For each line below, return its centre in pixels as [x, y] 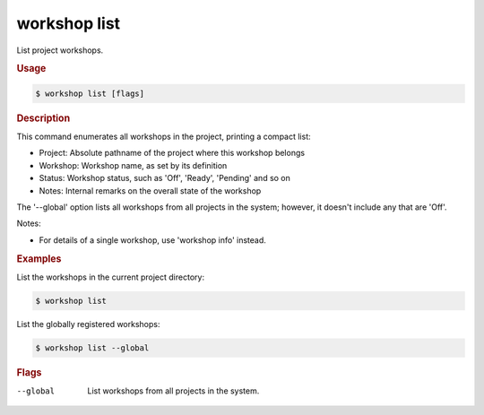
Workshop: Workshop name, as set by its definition [133, 165]
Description [43, 118]
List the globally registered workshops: [88, 324]
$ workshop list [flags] [90, 93]
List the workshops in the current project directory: [111, 277]
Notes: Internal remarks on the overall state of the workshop [150, 190]
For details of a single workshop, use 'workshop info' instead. [152, 240]
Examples [39, 258]
